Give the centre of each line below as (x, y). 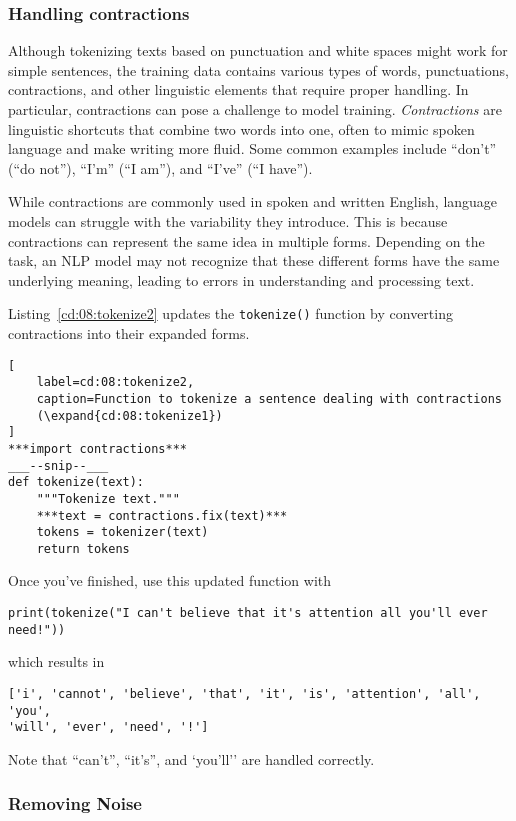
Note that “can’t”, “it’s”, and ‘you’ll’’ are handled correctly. (191, 758)
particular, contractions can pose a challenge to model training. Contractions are (255, 109)
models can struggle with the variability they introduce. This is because (228, 220)
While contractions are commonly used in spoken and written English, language (253, 201)
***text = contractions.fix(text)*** (162, 515)
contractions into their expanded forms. (129, 333)
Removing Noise (75, 803)
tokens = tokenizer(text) (122, 532)
